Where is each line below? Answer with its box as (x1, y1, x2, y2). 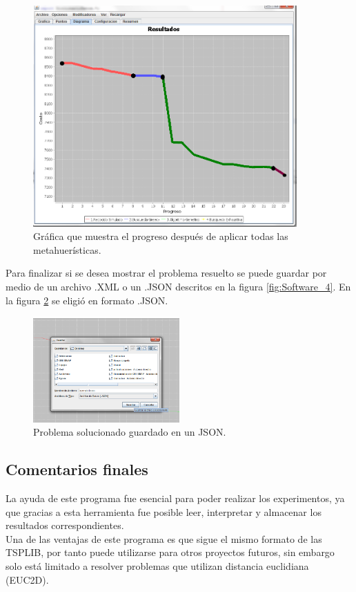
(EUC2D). (6, 572, 49, 586)
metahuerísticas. (33, 242, 101, 257)
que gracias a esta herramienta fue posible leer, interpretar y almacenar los (6, 504, 322, 519)
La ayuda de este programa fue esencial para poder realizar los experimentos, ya (6, 491, 345, 505)
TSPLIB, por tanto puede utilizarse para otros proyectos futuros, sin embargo (6, 545, 335, 559)
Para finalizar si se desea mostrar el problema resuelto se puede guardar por (6, 266, 327, 280)
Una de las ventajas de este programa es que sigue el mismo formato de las (6, 531, 322, 546)
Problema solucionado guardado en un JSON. (33, 425, 226, 439)
